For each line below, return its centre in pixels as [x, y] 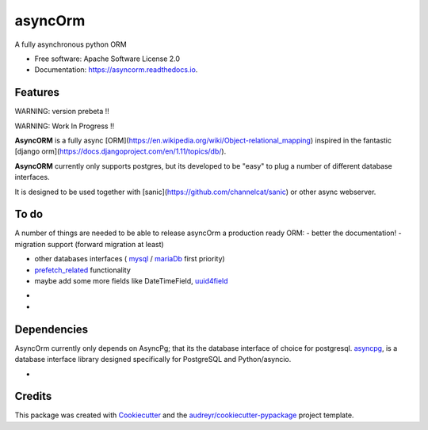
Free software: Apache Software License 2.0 [107, 59]
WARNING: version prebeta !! [62, 112]
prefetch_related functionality [82, 270]
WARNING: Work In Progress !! [65, 126]
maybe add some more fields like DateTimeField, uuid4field [132, 281]
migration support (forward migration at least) [89, 244]
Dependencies [52, 329]
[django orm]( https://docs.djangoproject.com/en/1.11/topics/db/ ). [120, 151]
